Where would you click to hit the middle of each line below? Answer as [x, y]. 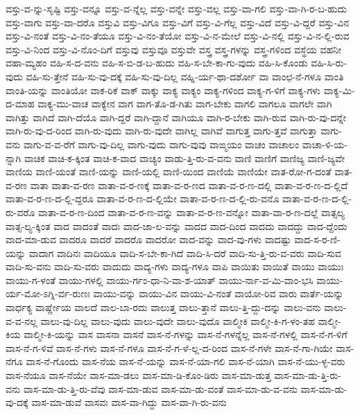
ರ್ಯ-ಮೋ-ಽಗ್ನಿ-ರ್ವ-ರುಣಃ [48, 293]
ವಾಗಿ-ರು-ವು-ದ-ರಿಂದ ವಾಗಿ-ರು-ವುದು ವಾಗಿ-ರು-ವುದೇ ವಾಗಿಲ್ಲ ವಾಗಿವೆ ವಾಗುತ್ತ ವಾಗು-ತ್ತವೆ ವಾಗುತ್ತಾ [162, 131]
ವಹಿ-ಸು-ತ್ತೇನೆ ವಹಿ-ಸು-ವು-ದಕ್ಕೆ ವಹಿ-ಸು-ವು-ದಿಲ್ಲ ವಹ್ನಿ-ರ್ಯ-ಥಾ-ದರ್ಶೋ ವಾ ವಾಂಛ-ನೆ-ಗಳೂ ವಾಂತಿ [185, 76]
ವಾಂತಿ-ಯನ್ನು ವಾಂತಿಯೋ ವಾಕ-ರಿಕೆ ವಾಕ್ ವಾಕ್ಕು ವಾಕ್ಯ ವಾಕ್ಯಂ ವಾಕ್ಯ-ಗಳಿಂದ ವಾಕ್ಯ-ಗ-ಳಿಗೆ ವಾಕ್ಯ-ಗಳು [163, 90]
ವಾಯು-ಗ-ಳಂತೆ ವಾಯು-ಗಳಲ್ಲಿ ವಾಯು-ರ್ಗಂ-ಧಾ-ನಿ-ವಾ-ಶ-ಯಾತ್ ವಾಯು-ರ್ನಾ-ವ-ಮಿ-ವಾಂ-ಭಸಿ [160, 280]
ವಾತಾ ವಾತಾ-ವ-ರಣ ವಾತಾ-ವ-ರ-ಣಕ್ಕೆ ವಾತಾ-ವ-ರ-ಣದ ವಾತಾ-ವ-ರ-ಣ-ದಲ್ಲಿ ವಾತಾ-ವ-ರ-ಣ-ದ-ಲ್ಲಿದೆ [189, 185]
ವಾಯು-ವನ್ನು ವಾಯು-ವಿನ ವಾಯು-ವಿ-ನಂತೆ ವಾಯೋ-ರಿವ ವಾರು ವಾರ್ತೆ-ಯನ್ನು [218, 293]
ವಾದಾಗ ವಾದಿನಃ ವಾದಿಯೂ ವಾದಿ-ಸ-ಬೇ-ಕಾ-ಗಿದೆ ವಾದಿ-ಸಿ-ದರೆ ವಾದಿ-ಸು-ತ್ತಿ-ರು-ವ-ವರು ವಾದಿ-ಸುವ [185, 253]
